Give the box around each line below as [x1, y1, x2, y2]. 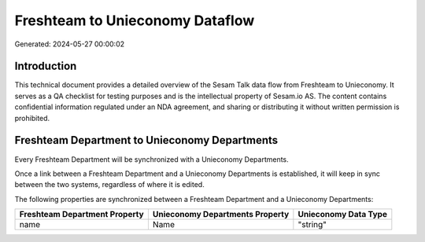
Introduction [14, 60, 77, 73]
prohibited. [14, 113, 50, 123]
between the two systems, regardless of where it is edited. [14, 180, 205, 189]
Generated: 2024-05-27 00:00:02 [14, 39, 125, 49]
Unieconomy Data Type [297, 209, 387, 220]
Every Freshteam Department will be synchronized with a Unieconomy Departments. [14, 154, 289, 164]
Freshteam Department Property [19, 209, 145, 220]
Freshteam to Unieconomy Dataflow [14, 12, 255, 29]
